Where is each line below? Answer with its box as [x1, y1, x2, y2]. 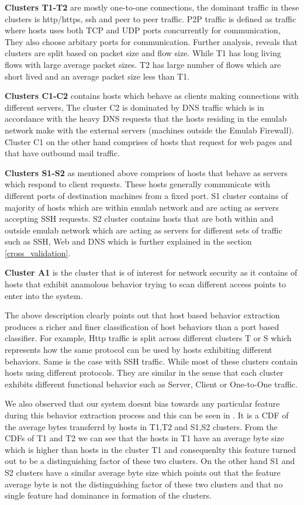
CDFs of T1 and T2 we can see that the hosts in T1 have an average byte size [5, 432, 284, 444]
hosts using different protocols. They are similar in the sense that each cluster [5, 366, 284, 379]
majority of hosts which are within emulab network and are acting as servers [5, 201, 279, 213]
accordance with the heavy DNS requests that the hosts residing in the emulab [5, 112, 287, 125]
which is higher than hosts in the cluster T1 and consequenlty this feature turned [5, 443, 296, 455]
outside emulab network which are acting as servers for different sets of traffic [5, 224, 282, 236]
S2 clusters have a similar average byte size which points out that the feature [5, 466, 281, 478]
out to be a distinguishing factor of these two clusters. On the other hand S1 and [5, 455, 295, 467]
